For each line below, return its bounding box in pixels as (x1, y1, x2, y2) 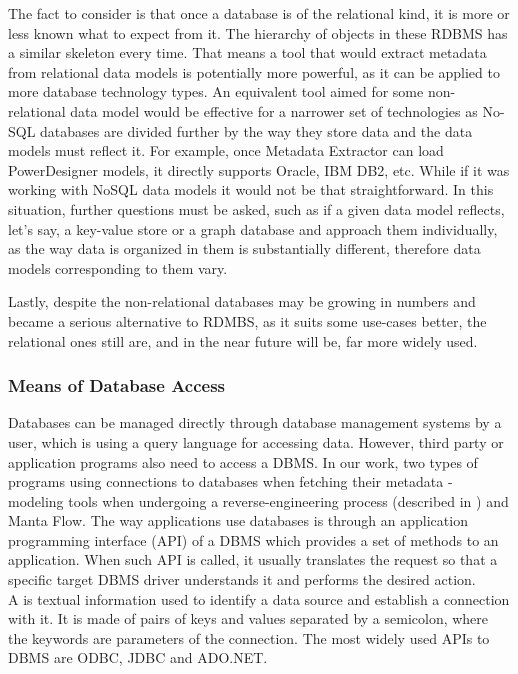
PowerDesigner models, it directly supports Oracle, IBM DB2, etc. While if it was (8, 159, 510, 180)
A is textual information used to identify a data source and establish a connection (8, 588, 510, 609)
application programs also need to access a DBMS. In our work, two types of (8, 451, 478, 472)
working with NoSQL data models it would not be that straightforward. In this (8, 179, 494, 200)
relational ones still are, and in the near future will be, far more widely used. (8, 330, 478, 351)
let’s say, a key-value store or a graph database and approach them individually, (8, 218, 498, 239)
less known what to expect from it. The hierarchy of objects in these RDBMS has (8, 22, 508, 43)
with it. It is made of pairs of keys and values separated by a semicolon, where (8, 608, 489, 629)
